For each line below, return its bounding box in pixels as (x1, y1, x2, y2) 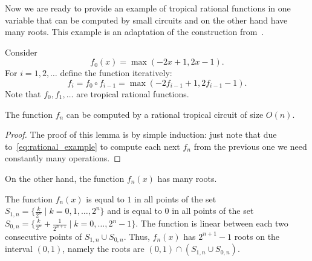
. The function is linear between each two (135, 217, 288, 229)
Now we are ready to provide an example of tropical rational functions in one (5, 2, 291, 14)
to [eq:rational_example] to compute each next (5, 140, 180, 152)
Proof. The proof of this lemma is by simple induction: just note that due (5, 128, 277, 141)
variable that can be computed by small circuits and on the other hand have (5, 13, 288, 26)
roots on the (234, 230, 280, 242)
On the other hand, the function (5, 172, 125, 184)
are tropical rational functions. (76, 87, 189, 100)
